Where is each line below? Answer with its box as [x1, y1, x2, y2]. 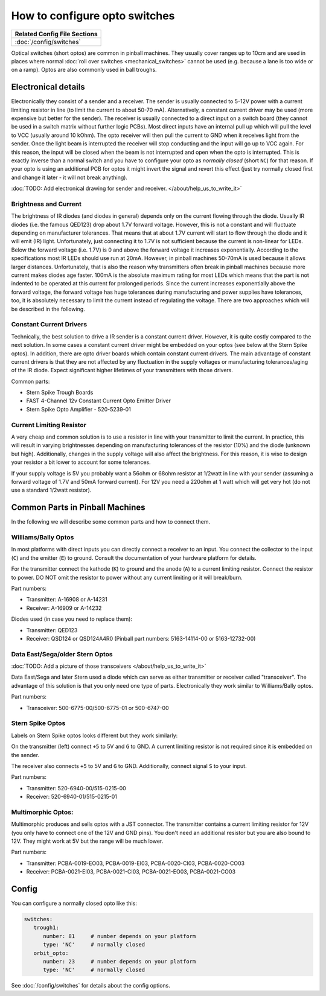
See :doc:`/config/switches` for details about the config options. [11, 982, 170, 989]
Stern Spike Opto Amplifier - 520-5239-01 [26, 405, 131, 413]
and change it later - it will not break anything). [11, 174, 128, 181]
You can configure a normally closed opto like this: [11, 899, 137, 907]
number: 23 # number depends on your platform [43, 958, 196, 965]
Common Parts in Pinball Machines [11, 503, 145, 513]
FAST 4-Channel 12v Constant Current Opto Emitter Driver [26, 397, 171, 404]
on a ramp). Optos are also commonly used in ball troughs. [11, 66, 157, 74]
